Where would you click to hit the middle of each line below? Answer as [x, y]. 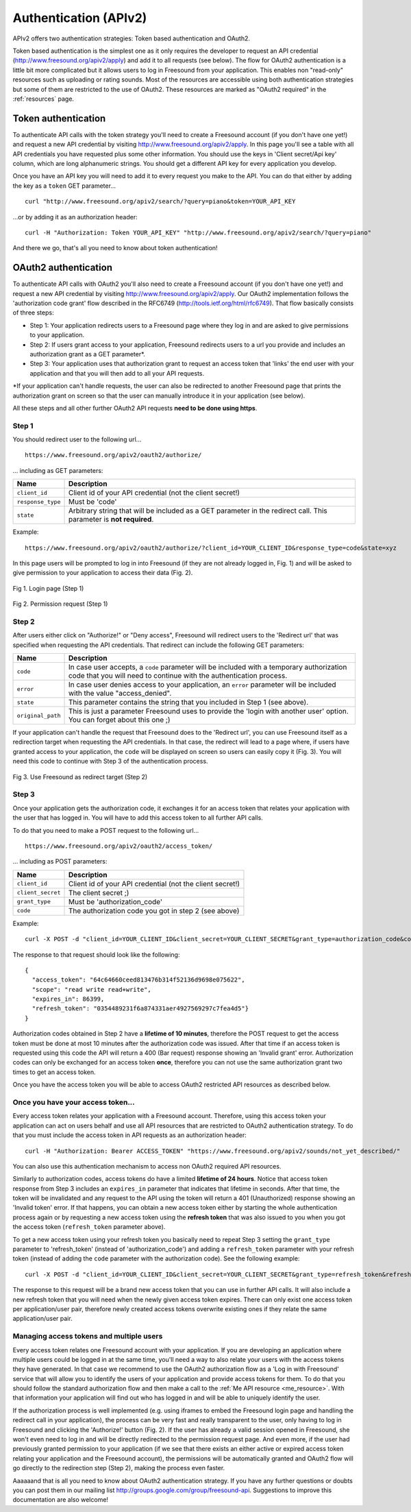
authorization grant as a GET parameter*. [87, 354]
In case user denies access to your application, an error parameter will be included [202, 685]
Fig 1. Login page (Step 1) [48, 588]
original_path [39, 715]
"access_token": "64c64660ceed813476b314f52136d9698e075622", [139, 980]
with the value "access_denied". [120, 694]
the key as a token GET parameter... [64, 186]
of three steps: [33, 313]
